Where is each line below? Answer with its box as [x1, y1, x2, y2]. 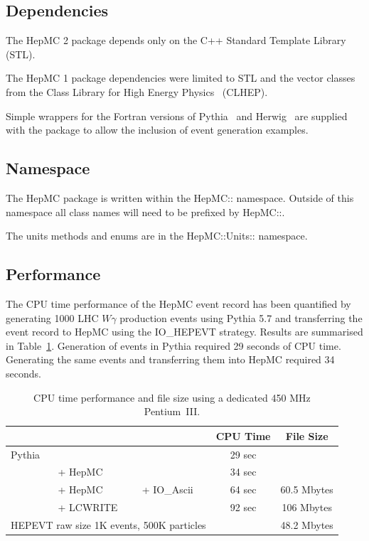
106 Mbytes [282, 500, 332, 515]
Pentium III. [144, 404, 200, 419]
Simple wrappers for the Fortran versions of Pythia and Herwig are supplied [6, 108, 348, 123]
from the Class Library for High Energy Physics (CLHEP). [6, 84, 268, 99]
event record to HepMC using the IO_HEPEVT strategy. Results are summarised [6, 324, 363, 339]
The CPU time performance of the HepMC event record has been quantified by [6, 296, 351, 311]
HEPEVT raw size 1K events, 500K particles [11, 517, 206, 532]
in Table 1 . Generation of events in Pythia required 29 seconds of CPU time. [6, 338, 341, 353]
